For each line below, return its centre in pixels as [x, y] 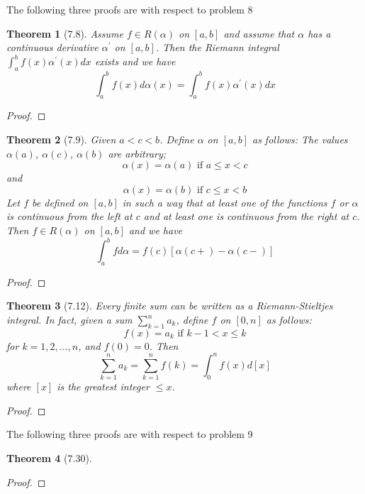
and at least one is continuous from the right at [246, 216]
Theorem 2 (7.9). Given [61, 139]
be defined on [60, 202]
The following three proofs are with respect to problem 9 [130, 434]
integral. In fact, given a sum [69, 320]
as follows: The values [300, 139]
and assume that [259, 33]
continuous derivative [52, 47]
